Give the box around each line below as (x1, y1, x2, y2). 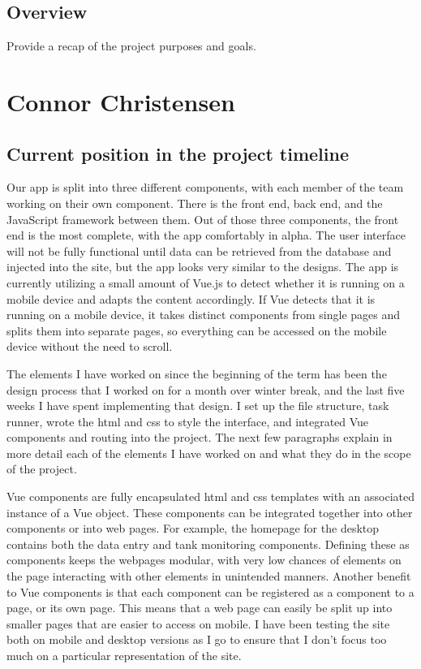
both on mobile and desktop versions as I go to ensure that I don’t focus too (6, 631, 387, 648)
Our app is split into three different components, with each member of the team (6, 179, 404, 196)
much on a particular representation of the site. (6, 647, 242, 663)
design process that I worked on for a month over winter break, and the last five (6, 381, 405, 398)
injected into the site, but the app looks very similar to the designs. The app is (6, 258, 399, 275)
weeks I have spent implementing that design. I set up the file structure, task (6, 397, 389, 414)
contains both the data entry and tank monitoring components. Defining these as (6, 535, 410, 552)
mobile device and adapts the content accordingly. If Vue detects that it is (6, 290, 376, 307)
